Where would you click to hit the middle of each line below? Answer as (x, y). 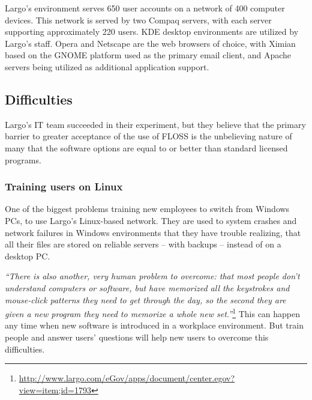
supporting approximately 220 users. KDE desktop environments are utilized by (152, 32)
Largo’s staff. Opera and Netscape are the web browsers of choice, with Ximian (150, 43)
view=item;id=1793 (55, 389)
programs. (23, 159)
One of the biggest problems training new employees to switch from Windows (147, 209)
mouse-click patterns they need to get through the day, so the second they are (145, 299)
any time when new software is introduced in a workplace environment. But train (154, 325)
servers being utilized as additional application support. (107, 66)
